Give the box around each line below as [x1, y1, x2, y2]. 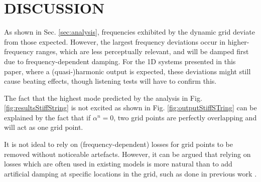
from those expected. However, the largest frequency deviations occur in [4, 36, 226, 47]
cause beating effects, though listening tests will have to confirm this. [4, 76, 217, 86]
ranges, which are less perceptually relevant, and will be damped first [36, 46, 249, 57]
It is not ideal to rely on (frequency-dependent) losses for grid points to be [4, 139, 233, 149]
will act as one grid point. [4, 122, 83, 132]
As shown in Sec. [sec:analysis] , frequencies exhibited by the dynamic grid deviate [4, 27, 255, 37]
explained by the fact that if [4, 112, 91, 122]
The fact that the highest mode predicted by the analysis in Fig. [4, 92, 202, 103]
